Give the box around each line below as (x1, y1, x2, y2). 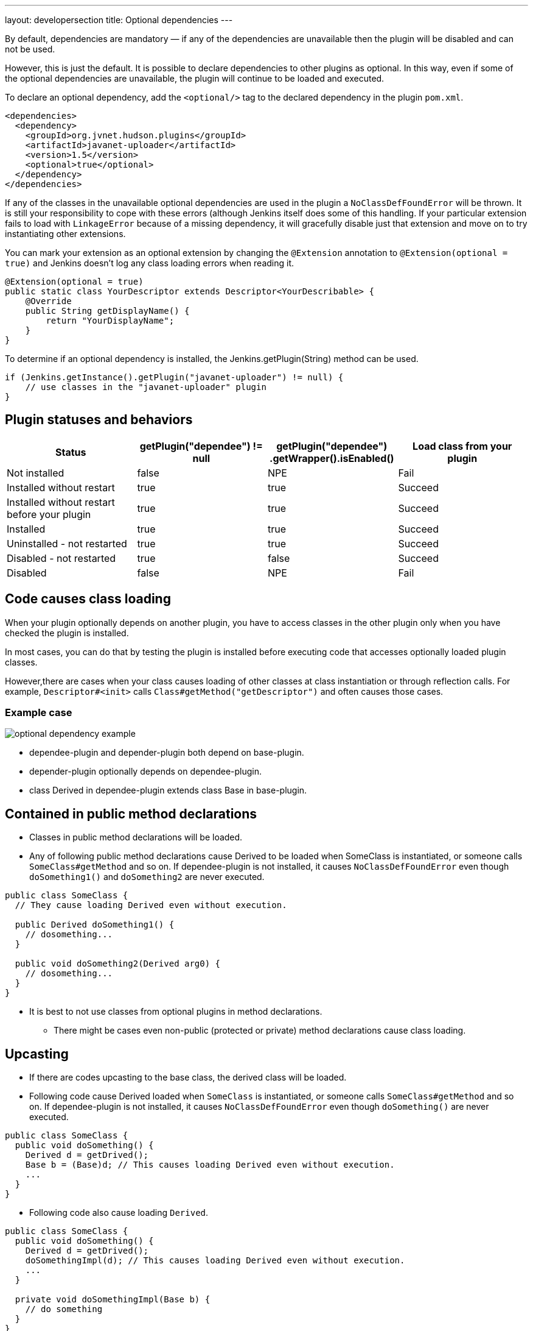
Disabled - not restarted (7, 552, 116, 564)
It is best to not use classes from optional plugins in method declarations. (29, 1006, 322, 1017)
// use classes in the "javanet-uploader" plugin (25, 382, 266, 392)
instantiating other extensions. (5, 229, 126, 239)
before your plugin (7, 508, 91, 520)
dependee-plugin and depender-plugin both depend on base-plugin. (29, 747, 304, 758)
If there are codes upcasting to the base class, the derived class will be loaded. (29, 1072, 347, 1083)
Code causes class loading (5, 591, 171, 607)
